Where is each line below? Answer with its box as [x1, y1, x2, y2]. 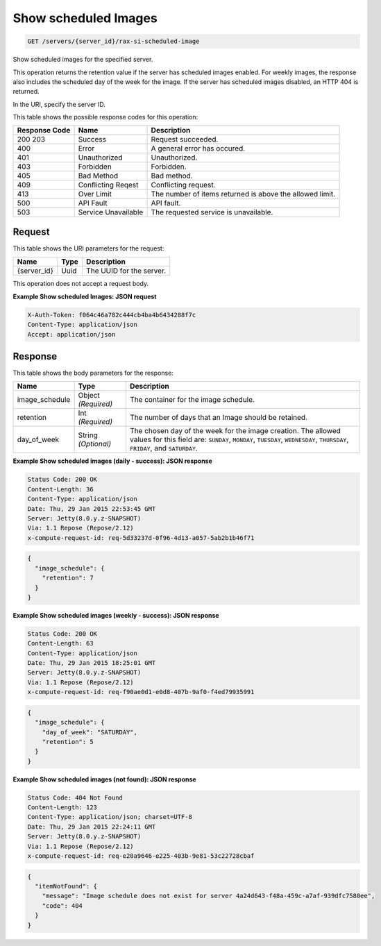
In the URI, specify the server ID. [12, 100, 105, 108]
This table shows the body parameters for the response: [12, 369, 173, 378]
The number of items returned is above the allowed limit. [151, 189, 336, 199]
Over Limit [78, 189, 112, 199]
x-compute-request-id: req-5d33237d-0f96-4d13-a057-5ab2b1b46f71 [27, 534, 255, 541]
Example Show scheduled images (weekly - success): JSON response [12, 611, 219, 619]
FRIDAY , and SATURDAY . [129, 444, 198, 453]
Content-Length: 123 [27, 804, 97, 811]
